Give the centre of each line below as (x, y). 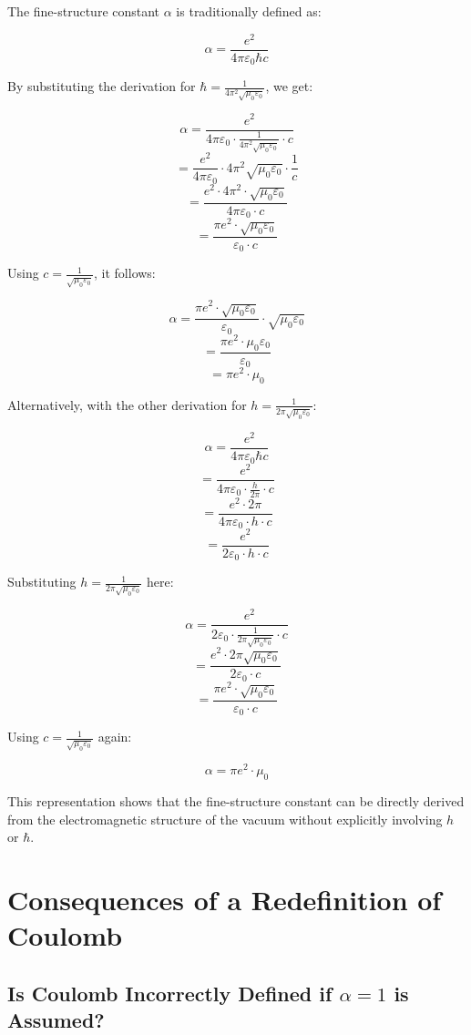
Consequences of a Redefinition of (225, 899)
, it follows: (125, 273)
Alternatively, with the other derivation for (127, 404)
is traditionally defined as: (249, 11)
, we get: (289, 86)
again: (115, 737)
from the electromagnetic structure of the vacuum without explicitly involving (225, 819)
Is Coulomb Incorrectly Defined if (170, 993)
